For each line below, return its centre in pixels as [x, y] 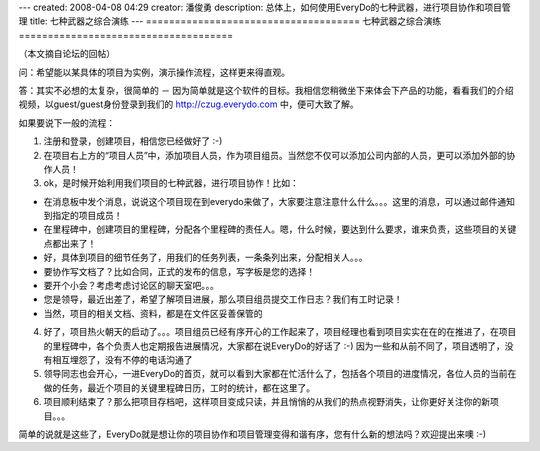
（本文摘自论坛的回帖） [66, 54]
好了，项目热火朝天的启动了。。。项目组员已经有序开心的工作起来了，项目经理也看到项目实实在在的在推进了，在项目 [280, 332]
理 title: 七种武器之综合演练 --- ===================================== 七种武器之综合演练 [230, 21]
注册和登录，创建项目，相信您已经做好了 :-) [133, 141]
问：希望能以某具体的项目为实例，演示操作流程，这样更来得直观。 [154, 72]
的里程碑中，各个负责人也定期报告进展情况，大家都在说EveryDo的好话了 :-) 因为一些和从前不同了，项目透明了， [274, 346]
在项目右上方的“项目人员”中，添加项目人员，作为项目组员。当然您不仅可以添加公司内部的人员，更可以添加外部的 [275, 155]
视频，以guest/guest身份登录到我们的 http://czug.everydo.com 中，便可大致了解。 [188, 104]
